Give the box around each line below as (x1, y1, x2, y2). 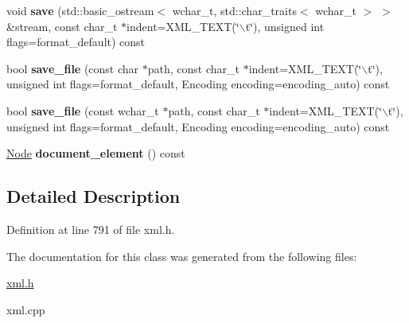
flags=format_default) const (6, 33, 146, 50)
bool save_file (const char (6, 60, 139, 76)
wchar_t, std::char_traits (172, 2, 297, 18)
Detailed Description (6, 184, 181, 208)
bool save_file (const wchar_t (6, 102, 159, 119)
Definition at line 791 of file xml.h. (6, 220, 175, 237)
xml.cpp (6, 301, 45, 317)
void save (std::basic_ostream (6, 2, 154, 18)
